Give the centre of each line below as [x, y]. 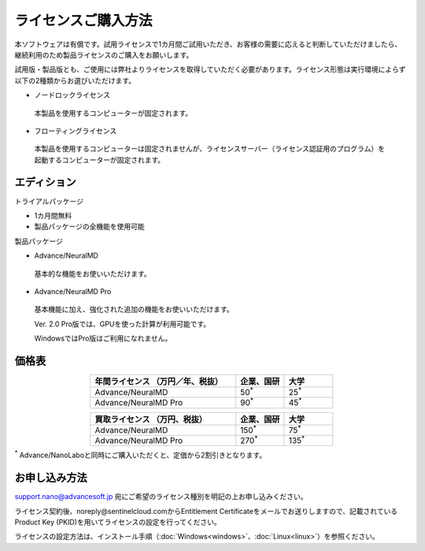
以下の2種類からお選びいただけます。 [75, 80]
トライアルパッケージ [49, 201]
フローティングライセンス [76, 131]
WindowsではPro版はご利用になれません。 [103, 338]
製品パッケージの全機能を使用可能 [89, 227]
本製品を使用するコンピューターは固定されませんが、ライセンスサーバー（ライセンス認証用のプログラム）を [210, 149]
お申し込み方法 [51, 478]
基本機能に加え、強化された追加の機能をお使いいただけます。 [134, 309]
